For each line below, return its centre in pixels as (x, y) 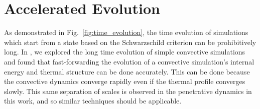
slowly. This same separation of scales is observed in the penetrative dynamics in (128, 91)
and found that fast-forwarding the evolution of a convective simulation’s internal (129, 61)
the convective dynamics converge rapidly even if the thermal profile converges (125, 81)
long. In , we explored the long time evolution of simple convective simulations (125, 52)
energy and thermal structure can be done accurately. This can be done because (127, 71)
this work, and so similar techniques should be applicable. (93, 101)
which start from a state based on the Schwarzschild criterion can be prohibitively (130, 42)
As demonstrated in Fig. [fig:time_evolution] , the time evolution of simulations (126, 32)
